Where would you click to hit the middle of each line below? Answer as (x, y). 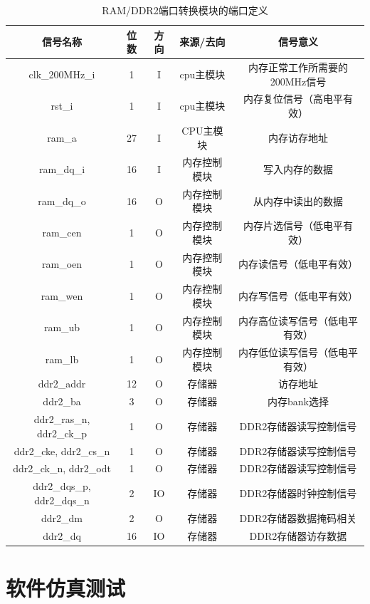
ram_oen (62, 264)
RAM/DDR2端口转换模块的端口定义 (185, 10)
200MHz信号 (298, 81)
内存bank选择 (298, 401)
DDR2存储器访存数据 (298, 535)
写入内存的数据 (298, 169)
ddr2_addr (62, 384)
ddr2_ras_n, (62, 419)
